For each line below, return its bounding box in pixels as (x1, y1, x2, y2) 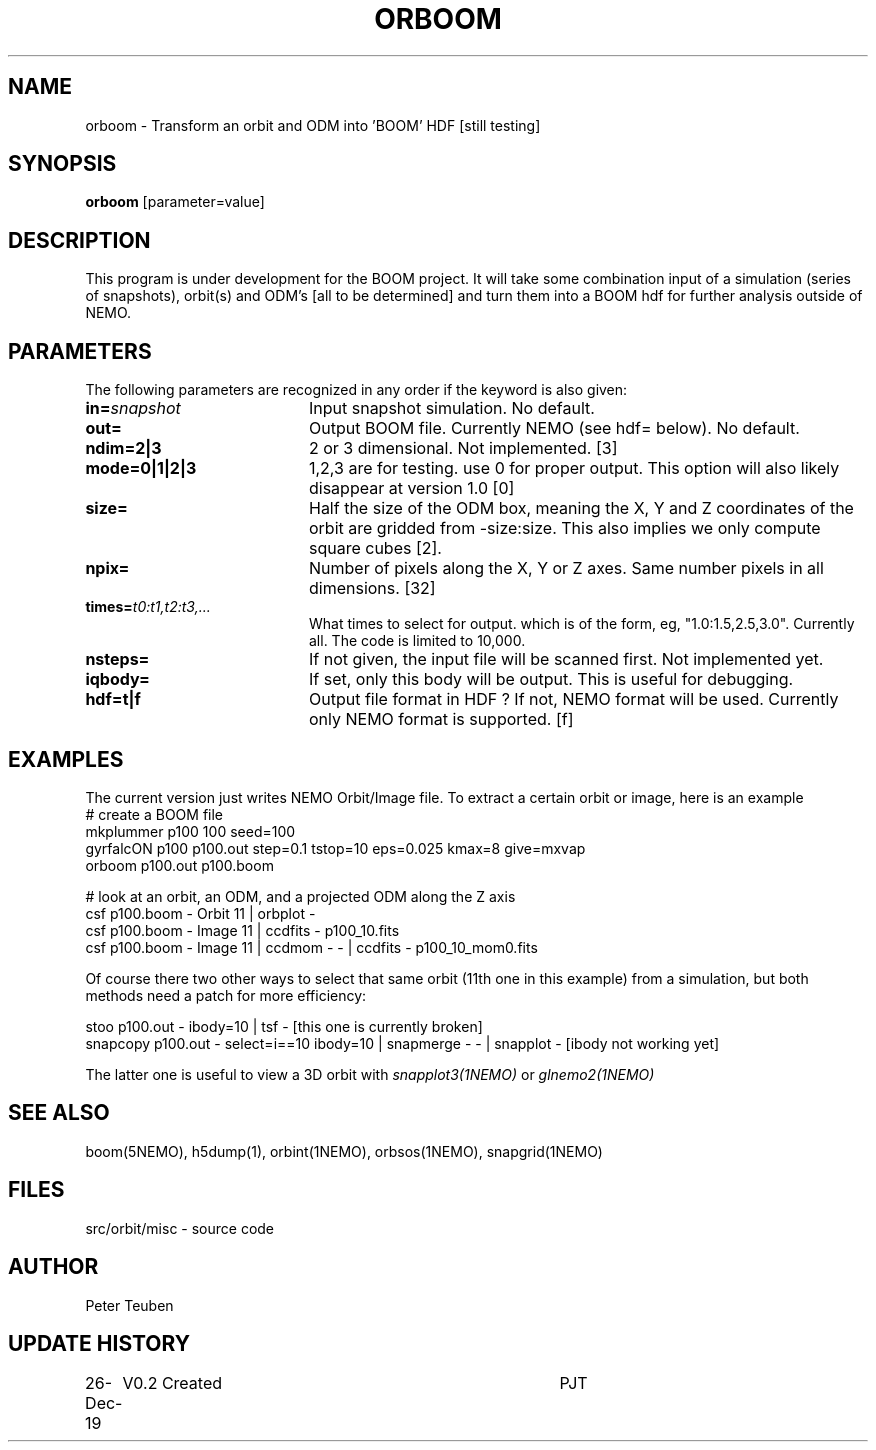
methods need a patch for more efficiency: (85, 986, 367, 1004)
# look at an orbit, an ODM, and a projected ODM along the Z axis (85, 887, 516, 905)
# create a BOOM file (85, 805, 224, 823)
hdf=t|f (85, 689, 141, 710)
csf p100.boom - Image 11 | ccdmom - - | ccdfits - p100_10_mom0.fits (85, 938, 538, 956)
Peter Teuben (85, 1296, 174, 1314)
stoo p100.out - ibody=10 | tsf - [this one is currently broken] (85, 1017, 483, 1035)
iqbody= (85, 669, 150, 690)
